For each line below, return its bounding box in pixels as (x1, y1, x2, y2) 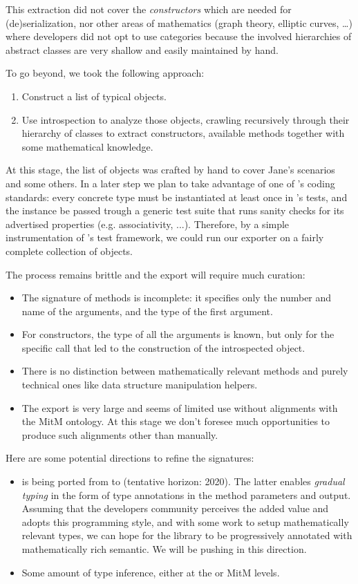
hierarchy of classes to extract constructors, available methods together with (21, 126, 345, 140)
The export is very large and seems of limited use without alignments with (21, 400, 338, 415)
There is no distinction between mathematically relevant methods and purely (21, 364, 348, 378)
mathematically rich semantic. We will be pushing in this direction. (21, 542, 307, 556)
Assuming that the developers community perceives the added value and (21, 501, 329, 516)
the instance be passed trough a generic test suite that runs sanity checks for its (6, 203, 344, 218)
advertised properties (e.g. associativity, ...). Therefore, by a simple (6, 216, 290, 231)
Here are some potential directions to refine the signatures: (6, 451, 254, 465)
